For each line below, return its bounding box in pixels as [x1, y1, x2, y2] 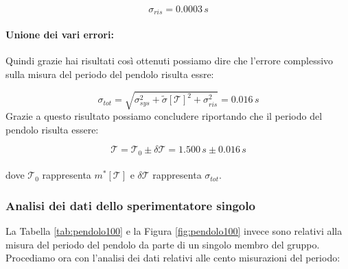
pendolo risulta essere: [5, 122, 99, 136]
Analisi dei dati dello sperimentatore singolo [5, 196, 255, 214]
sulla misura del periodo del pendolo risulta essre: [5, 66, 214, 81]
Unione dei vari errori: [5, 27, 114, 42]
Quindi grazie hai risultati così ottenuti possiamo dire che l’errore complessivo [5, 53, 334, 68]
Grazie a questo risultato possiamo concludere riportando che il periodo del [5, 108, 323, 123]
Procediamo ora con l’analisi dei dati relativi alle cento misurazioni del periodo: [5, 251, 340, 265]
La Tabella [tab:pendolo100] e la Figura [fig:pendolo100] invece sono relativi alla [5, 224, 343, 238]
